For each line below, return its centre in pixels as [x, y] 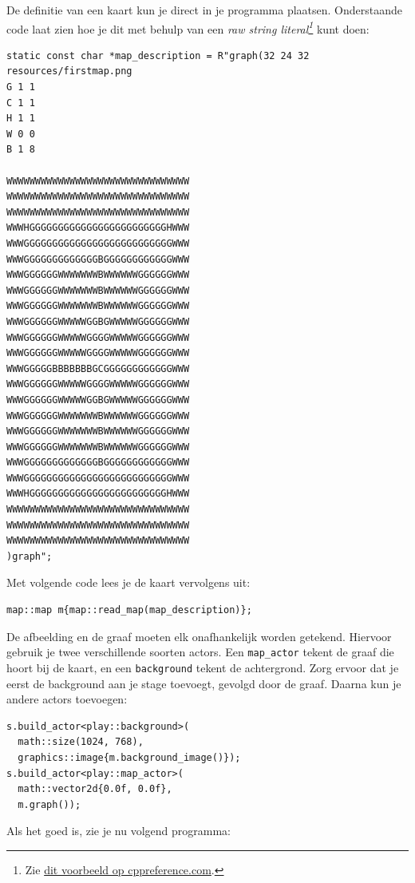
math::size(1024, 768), [81, 742]
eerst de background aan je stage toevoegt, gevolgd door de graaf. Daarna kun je [204, 683]
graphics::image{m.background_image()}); [129, 757]
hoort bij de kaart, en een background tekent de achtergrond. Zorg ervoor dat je [203, 667]
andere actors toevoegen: [67, 699]
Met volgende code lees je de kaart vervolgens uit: [128, 582]
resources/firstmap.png [69, 71]
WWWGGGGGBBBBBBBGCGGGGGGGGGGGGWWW [98, 368]
